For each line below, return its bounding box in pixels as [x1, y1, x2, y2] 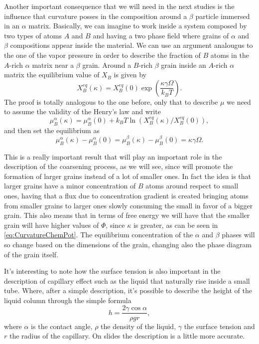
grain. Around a [82, 59, 131, 70]
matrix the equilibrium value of [4, 69, 100, 80]
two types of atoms [4, 30, 62, 40]
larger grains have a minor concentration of [4, 180, 136, 191]
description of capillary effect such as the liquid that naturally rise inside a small [4, 275, 250, 286]
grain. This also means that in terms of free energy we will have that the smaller [4, 210, 250, 220]
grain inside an [161, 59, 206, 70]
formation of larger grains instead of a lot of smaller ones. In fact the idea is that [4, 171, 252, 181]
